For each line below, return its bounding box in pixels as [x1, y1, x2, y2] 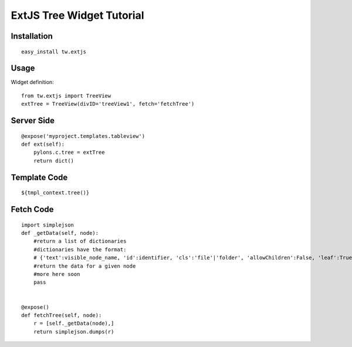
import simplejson [21, 221, 75, 228]
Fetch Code [11, 204, 54, 214]
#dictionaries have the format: [33, 246, 127, 252]
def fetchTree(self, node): [21, 312, 102, 318]
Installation [11, 31, 53, 41]
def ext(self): [21, 141, 65, 148]
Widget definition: [11, 79, 54, 86]
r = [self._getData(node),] [33, 320, 114, 327]
